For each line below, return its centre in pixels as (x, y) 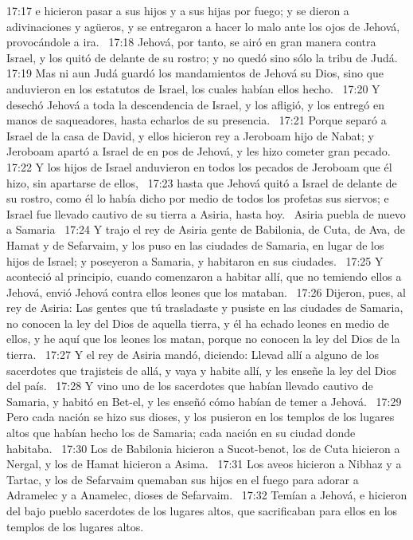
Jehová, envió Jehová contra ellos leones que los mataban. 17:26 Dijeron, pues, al (206, 292)
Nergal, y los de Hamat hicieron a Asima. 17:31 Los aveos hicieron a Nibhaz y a (204, 464)
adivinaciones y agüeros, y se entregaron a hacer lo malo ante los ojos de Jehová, (203, 26)
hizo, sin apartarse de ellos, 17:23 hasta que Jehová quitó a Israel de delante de (202, 182)
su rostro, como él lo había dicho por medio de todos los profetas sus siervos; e (198, 198)
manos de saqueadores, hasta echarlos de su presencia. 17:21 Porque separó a (197, 120)
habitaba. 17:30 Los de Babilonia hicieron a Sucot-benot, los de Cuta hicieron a (203, 448)
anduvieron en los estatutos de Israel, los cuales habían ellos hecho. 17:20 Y (193, 88)
